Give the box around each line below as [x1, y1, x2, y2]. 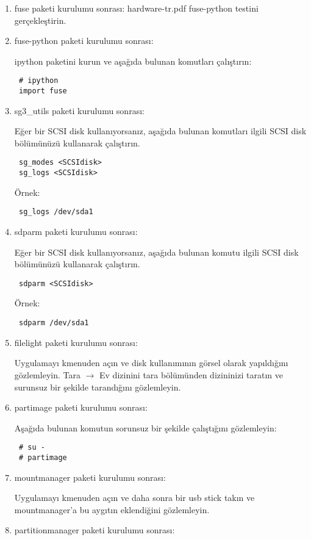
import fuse [18, 87, 67, 96]
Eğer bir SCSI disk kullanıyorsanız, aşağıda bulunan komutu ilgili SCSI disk [14, 245, 299, 258]
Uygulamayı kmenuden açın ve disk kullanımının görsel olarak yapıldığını [14, 356, 288, 369]
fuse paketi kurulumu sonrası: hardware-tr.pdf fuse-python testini [14, 2, 259, 14]
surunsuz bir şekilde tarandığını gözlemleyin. [14, 380, 181, 393]
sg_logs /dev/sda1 [18, 207, 93, 217]
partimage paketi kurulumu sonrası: [14, 401, 148, 414]
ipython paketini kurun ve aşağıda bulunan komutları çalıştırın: [14, 54, 252, 67]
